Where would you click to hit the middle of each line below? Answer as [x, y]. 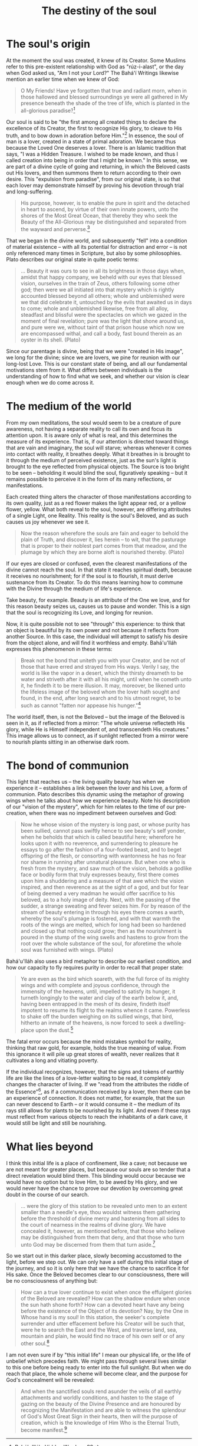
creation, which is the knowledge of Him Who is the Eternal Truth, [100, 1423]
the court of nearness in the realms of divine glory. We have [93, 1224]
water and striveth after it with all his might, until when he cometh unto [106, 679]
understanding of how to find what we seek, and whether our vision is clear [98, 376]
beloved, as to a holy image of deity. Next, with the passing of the [100, 900]
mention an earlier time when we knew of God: [63, 79]
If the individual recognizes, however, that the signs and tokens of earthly [95, 1072]
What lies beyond [50, 1147]
